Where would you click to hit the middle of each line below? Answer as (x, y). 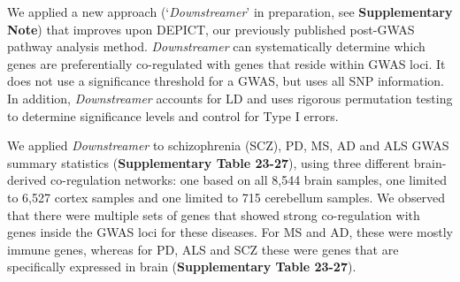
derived (27, 180)
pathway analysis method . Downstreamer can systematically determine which (216, 46)
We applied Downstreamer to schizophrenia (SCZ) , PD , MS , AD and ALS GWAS (228, 145)
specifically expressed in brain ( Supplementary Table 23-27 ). (182, 267)
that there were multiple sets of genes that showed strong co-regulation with (214, 214)
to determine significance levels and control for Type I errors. (173, 115)
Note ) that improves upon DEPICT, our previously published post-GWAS (211, 29)
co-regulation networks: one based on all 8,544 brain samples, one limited (249, 180)
